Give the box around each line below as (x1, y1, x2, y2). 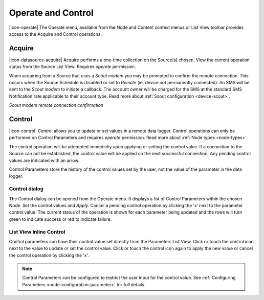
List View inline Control (9, 228, 66, 235)
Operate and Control (9, 7, 94, 18)
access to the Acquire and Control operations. (9, 31, 102, 37)
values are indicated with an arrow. (9, 157, 80, 163)
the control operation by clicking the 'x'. (9, 252, 89, 258)
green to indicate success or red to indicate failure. (9, 216, 112, 222)
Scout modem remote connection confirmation (9, 102, 104, 108)
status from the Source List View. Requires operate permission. (9, 64, 136, 69)
